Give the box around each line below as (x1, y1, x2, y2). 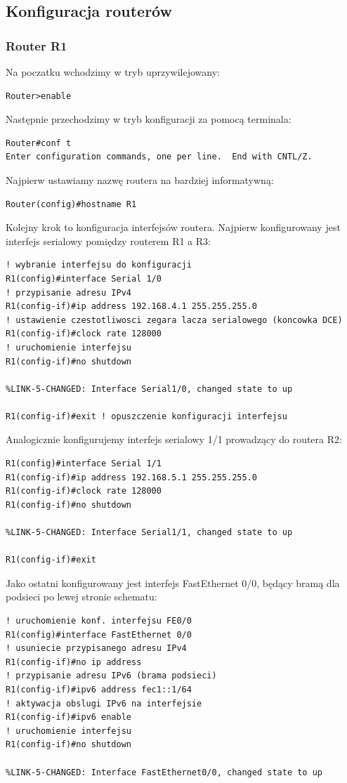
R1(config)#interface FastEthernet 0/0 (6, 629, 192, 640)
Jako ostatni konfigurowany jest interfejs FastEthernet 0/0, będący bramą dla (6, 575, 340, 590)
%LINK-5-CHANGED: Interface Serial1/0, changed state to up (6, 383, 293, 394)
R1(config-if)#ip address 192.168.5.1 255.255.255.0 (6, 472, 257, 482)
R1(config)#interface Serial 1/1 (6, 459, 162, 469)
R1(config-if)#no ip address (6, 657, 142, 667)
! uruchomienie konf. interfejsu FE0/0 (6, 616, 192, 626)
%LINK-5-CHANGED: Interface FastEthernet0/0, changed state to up (6, 767, 323, 777)
